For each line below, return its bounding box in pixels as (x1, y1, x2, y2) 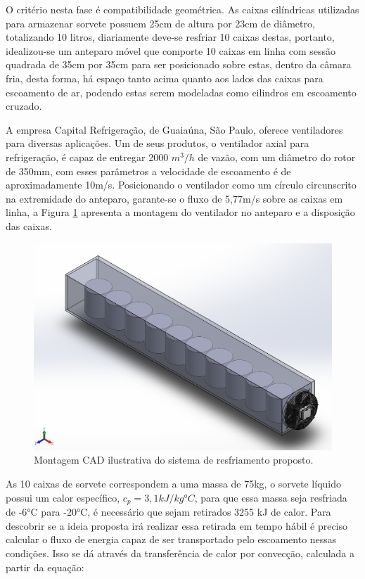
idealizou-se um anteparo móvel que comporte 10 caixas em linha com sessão (6, 43, 335, 58)
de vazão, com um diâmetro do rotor (198, 149, 356, 164)
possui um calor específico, (6, 490, 120, 504)
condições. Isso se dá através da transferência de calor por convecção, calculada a (6, 545, 355, 560)
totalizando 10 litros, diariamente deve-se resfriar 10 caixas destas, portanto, (6, 30, 335, 44)
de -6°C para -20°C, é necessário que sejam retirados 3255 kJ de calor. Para (6, 504, 331, 519)
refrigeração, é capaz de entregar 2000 (6, 149, 169, 164)
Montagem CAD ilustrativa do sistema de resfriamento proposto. (34, 452, 314, 467)
